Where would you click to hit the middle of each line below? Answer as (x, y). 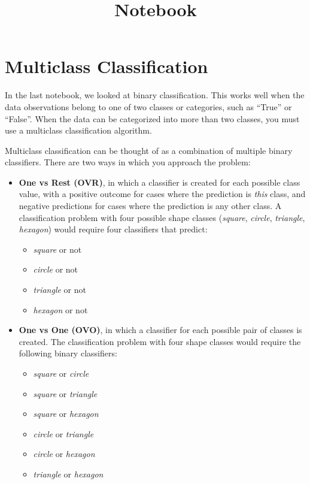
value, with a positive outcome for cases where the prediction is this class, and (162, 194)
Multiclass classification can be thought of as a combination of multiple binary (149, 150)
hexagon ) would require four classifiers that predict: (113, 229)
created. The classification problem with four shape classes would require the (160, 341)
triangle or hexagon (68, 474)
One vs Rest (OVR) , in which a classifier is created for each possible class (159, 182)
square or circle (61, 373)
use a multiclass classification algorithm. (78, 130)
